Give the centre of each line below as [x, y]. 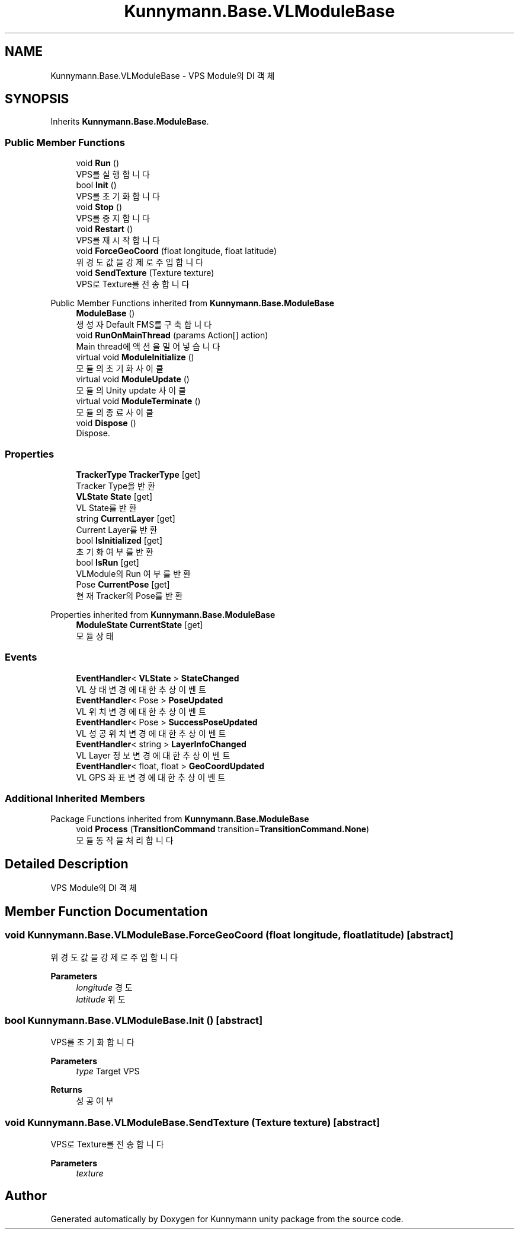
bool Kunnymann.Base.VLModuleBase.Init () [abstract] [134, 1020]
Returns [66, 1090]
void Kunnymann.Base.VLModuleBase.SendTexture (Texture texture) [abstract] [193, 1122]
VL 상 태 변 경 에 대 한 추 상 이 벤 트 [141, 689]
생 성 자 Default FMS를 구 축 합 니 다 [144, 325]
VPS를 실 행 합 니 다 [113, 175]
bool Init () [96, 185]
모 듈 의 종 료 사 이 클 [115, 413]
